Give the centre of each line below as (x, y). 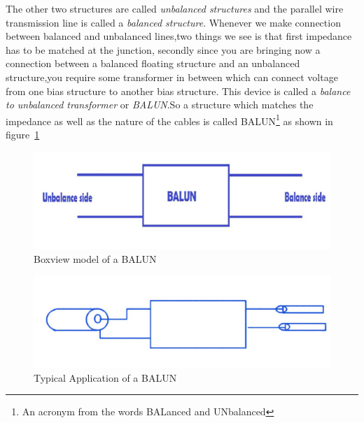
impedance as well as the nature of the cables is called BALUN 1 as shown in (169, 120)
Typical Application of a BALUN (105, 377)
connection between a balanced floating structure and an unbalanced (153, 63)
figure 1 (23, 134)
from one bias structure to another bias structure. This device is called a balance (178, 91)
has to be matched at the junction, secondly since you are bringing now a (163, 49)
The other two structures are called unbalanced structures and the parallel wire (175, 8)
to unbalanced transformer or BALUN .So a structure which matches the (160, 105)
